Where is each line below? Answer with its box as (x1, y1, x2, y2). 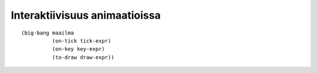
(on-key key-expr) (52, 46, 105, 53)
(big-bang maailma (21, 29, 75, 36)
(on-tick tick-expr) (52, 37, 112, 44)
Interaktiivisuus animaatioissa (11, 9, 161, 22)
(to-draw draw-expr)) (52, 54, 114, 61)
